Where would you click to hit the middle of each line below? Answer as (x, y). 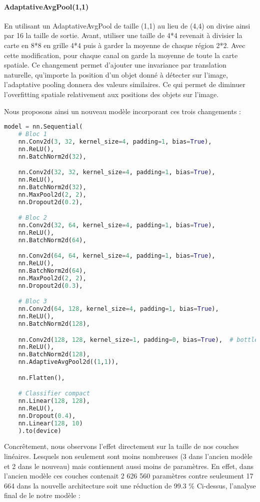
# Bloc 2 (32, 218)
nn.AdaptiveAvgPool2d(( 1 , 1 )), (68, 362)
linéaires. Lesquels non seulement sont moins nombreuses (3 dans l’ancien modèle (128, 456)
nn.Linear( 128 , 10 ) (50, 423)
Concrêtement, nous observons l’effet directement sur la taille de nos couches (121, 446)
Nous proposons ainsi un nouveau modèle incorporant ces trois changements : (122, 111)
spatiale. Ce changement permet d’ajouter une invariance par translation (115, 65)
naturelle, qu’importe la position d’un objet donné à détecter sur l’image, (116, 74)
